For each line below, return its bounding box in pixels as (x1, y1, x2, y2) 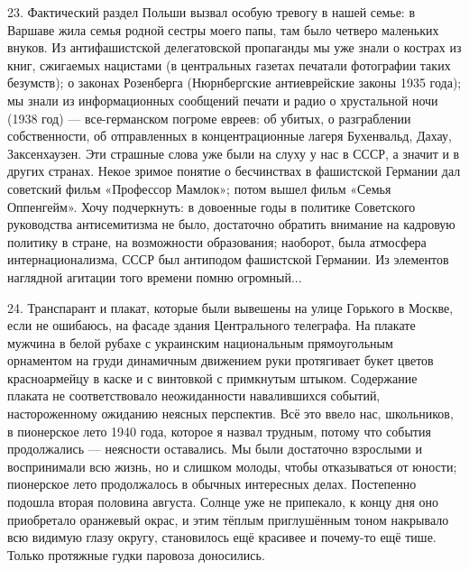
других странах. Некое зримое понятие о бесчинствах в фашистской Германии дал (7, 161, 461, 180)
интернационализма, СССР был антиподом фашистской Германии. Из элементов (7, 250, 449, 269)
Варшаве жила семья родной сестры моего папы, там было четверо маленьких (7, 20, 439, 39)
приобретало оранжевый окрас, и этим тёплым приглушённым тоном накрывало (7, 510, 449, 529)
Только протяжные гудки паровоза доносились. (7, 545, 265, 564)
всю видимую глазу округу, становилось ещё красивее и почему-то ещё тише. (7, 528, 437, 547)
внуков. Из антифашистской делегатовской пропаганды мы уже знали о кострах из (7, 38, 462, 57)
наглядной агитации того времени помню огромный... (7, 267, 302, 286)
